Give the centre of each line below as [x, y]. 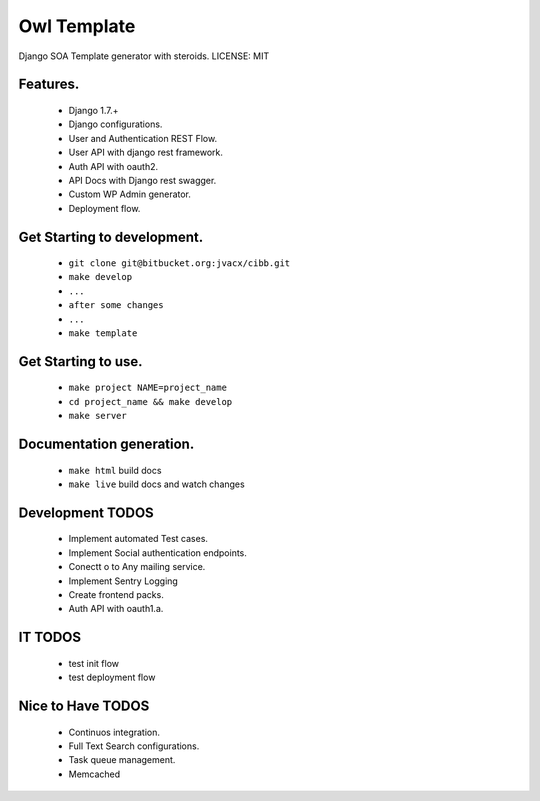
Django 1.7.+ [93, 110]
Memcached [94, 774]
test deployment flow [112, 677]
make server [97, 416]
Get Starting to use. [81, 361]
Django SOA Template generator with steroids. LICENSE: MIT [144, 56]
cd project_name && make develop [150, 401]
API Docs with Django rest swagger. [142, 180]
